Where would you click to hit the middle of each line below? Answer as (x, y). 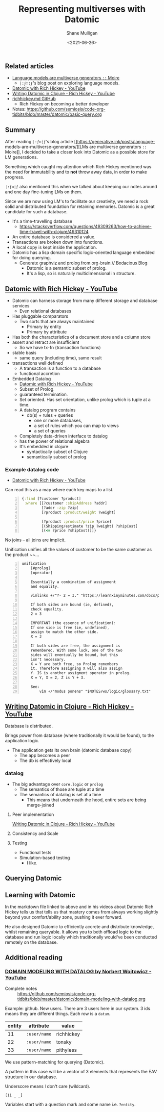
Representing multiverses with (82, 9)
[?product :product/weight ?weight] (79, 512)
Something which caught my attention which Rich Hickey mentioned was (78, 167)
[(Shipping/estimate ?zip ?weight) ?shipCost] (90, 526)
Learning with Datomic (40, 895)
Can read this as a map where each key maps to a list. (59, 490)
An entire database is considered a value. (54, 237)
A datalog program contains (47, 410)
